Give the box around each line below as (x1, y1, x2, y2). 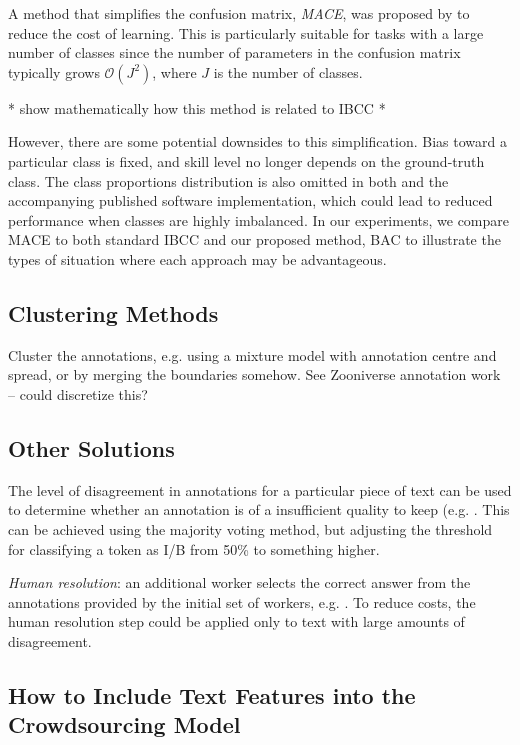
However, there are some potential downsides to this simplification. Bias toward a (8, 131, 507, 152)
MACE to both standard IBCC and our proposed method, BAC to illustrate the (8, 229, 501, 250)
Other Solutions (8, 432, 175, 463)
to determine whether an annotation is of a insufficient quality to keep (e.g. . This (8, 499, 510, 520)
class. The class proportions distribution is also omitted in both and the (8, 170, 449, 191)
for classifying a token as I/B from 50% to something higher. (8, 538, 380, 559)
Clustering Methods (8, 297, 219, 328)
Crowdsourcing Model (8, 709, 241, 740)
